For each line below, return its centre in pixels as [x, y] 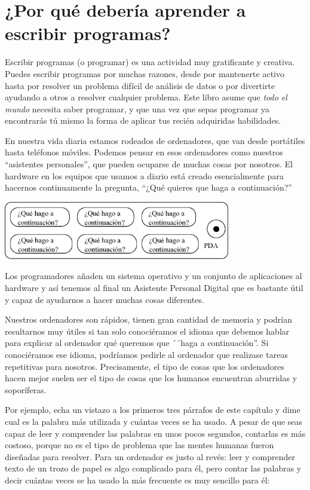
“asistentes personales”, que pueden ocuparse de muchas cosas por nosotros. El [149, 164]
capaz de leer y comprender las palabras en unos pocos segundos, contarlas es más [155, 433]
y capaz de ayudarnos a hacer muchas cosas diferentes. [105, 299]
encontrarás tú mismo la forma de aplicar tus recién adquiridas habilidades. [143, 120]
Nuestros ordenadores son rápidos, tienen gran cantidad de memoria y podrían [148, 319]
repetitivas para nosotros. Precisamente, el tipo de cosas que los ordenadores [145, 366]
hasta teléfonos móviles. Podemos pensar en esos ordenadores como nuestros [144, 152]
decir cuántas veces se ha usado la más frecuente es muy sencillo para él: [137, 480]
